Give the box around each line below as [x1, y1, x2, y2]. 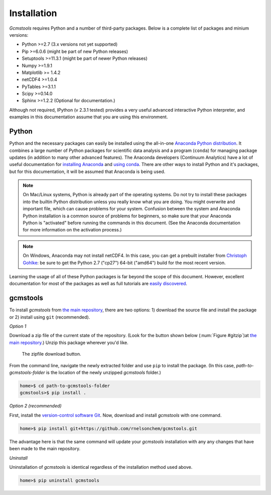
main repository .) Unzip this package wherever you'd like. [9, 340, 128, 346]
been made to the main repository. [9, 446, 80, 452]
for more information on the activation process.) [23, 227, 122, 233]
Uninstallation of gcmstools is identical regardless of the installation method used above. [9, 464, 193, 470]
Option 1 [9, 323, 27, 329]
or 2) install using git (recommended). [9, 314, 90, 320]
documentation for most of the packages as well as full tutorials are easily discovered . [9, 281, 188, 287]
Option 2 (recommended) [9, 403, 62, 409]
